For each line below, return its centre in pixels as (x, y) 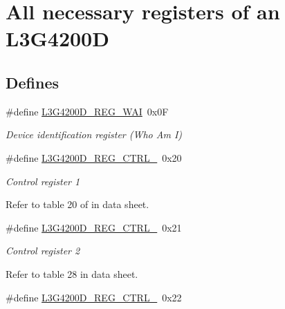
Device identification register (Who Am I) (94, 134)
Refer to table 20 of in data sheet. (77, 204)
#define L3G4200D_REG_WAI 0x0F (87, 111)
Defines (33, 82)
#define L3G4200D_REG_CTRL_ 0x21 (94, 227)
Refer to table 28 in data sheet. (72, 273)
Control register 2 (43, 251)
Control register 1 (43, 181)
